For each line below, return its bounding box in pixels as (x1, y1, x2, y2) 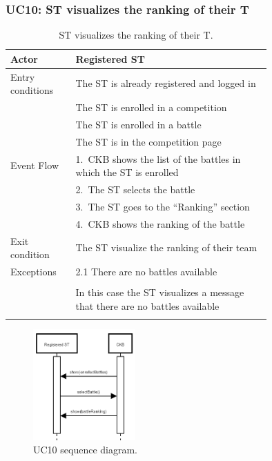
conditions (10, 83, 54, 97)
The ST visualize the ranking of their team (75, 240, 258, 255)
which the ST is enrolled (75, 165, 179, 179)
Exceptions (10, 264, 57, 279)
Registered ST (75, 51, 145, 66)
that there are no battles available (75, 298, 220, 313)
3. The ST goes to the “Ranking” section (75, 199, 250, 213)
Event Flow (10, 158, 59, 173)
